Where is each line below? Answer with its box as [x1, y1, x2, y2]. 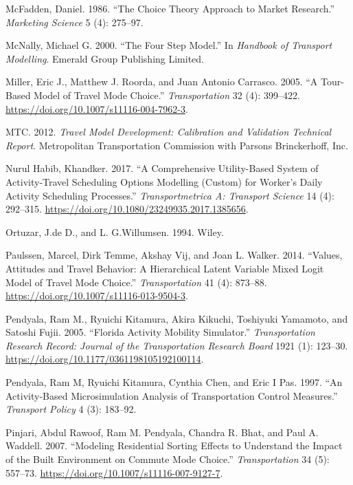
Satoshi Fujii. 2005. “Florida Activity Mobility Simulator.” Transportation [5, 325, 315, 339]
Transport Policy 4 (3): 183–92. [5, 402, 137, 416]
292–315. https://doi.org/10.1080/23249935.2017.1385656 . [5, 202, 249, 216]
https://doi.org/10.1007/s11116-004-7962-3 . [5, 101, 188, 116]
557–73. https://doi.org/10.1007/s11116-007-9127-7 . [5, 465, 223, 479]
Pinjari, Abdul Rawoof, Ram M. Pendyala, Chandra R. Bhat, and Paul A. [5, 424, 319, 439]
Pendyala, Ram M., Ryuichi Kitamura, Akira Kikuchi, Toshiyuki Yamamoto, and [5, 311, 348, 325]
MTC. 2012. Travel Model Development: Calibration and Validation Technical [5, 125, 332, 139]
